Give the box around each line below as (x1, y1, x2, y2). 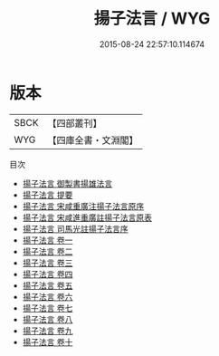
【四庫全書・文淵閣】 (47, 133, 138, 146)
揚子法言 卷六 (22, 291, 73, 302)
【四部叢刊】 (47, 117, 102, 130)
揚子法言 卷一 (22, 235, 73, 245)
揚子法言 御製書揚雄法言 (22, 178, 113, 188)
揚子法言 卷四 (22, 268, 73, 279)
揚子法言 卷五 (22, 280, 73, 291)
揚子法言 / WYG (93, 8, 211, 29)
